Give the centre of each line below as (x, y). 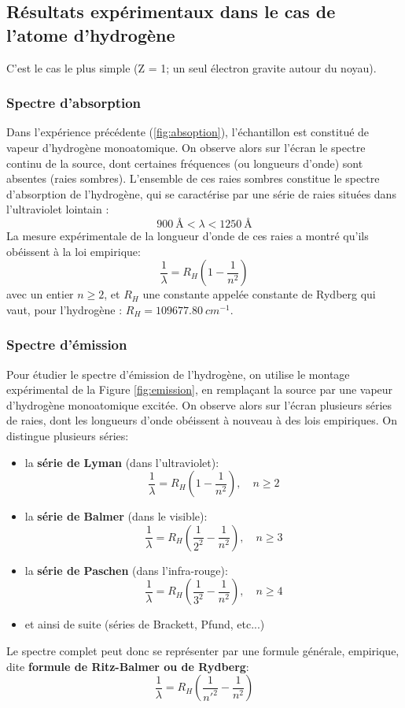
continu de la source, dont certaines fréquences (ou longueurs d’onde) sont (185, 163)
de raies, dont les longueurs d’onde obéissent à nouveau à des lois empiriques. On (202, 420)
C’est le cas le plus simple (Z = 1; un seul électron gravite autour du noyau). (191, 67)
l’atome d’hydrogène (91, 34)
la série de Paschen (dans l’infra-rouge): (126, 570)
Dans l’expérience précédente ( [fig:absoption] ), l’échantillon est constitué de (188, 132)
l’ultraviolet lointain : (58, 209)
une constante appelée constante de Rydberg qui (259, 294)
